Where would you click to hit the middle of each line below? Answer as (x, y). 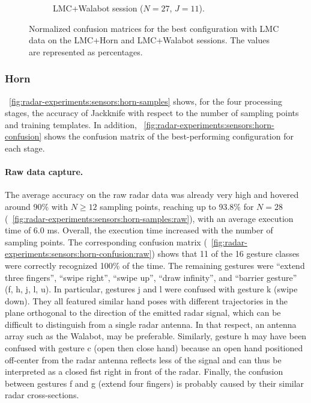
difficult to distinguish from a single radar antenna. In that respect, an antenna (151, 324)
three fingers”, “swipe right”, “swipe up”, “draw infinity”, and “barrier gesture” (151, 277)
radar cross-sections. (42, 395)
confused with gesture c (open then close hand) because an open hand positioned (154, 348)
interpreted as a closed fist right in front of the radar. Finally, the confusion (144, 371)
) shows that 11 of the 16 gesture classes (225, 254)
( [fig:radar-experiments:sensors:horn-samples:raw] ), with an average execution (149, 218)
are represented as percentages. (86, 51)
